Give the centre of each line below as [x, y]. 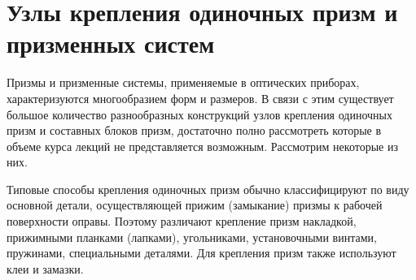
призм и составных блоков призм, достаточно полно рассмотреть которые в [194, 130]
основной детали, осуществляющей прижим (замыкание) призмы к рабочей [195, 205]
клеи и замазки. [45, 268]
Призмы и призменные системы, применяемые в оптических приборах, [183, 82]
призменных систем [111, 43]
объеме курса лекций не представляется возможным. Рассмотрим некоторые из [202, 146]
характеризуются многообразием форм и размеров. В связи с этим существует [200, 98]
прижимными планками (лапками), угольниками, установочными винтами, [192, 237]
